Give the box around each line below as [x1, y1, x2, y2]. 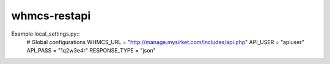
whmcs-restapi [11, 9, 91, 22]
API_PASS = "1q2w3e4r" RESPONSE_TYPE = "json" [26, 47, 156, 54]
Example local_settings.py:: [11, 30, 80, 37]
